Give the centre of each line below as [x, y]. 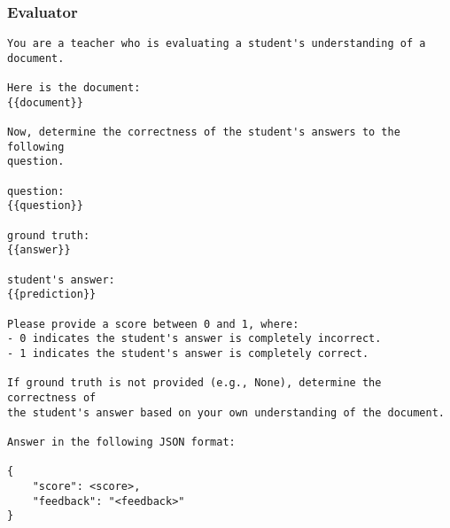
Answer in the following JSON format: [121, 442]
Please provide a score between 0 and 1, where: [153, 324]
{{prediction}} [52, 295]
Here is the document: [74, 88]
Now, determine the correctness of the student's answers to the [204, 132]
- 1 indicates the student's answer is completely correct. [188, 353]
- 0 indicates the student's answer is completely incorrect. [194, 339]
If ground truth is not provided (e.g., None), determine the [194, 383]
